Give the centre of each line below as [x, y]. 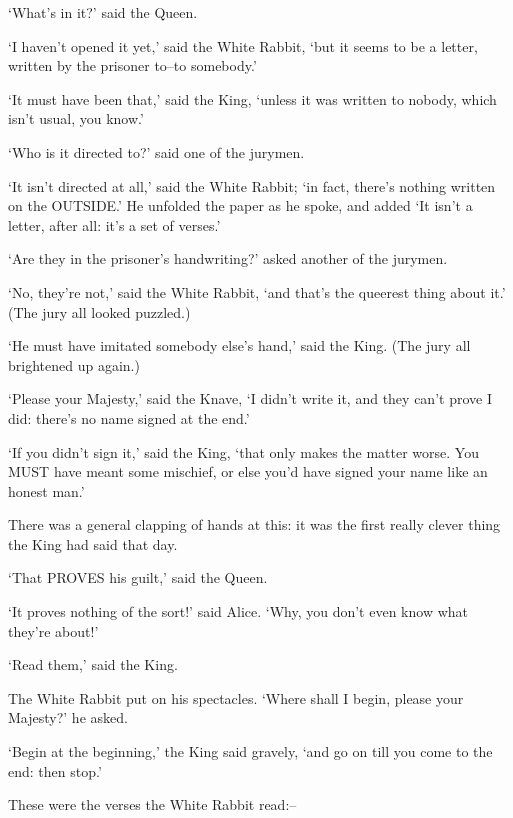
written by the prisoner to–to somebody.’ [132, 65]
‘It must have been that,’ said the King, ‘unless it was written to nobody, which [252, 98]
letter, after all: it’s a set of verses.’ [114, 224]
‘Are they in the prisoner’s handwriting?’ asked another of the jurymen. [228, 258]
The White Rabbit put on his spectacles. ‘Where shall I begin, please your [236, 697]
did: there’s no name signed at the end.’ [129, 417]
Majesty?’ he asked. [68, 717]
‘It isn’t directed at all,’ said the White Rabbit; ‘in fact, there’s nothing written [252, 185]
